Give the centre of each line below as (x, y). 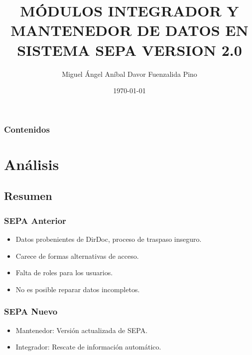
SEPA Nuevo (31, 311)
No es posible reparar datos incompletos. (78, 289)
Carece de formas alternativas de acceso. (77, 256)
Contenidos (27, 129)
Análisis (32, 164)
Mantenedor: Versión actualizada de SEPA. (82, 330)
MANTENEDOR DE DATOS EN (129, 30)
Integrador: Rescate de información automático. (88, 347)
